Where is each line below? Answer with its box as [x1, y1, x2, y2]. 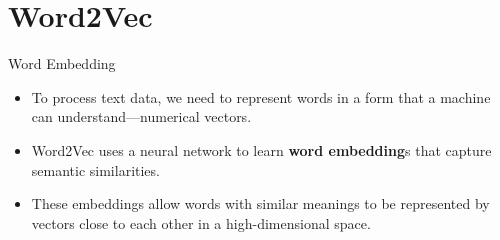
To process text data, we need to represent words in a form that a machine [31, 86, 491, 107]
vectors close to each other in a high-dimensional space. [31, 212, 371, 233]
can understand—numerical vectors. [31, 106, 252, 127]
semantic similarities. [31, 159, 160, 180]
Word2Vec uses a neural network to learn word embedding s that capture [31, 139, 492, 160]
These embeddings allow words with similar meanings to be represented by [31, 193, 490, 214]
